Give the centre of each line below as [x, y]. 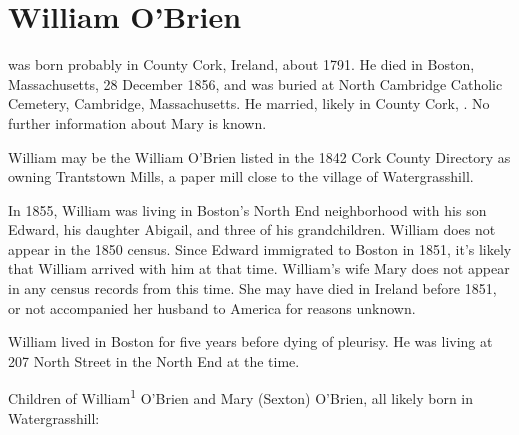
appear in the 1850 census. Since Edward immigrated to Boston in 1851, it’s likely [260, 248]
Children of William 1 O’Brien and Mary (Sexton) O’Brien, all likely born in [241, 397]
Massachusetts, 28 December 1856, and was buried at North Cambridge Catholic [255, 83]
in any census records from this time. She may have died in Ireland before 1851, [252, 288]
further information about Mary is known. [137, 122]
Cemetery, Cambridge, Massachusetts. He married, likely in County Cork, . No [249, 103]
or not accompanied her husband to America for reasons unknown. [212, 307]
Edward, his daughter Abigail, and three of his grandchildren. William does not [252, 229]
